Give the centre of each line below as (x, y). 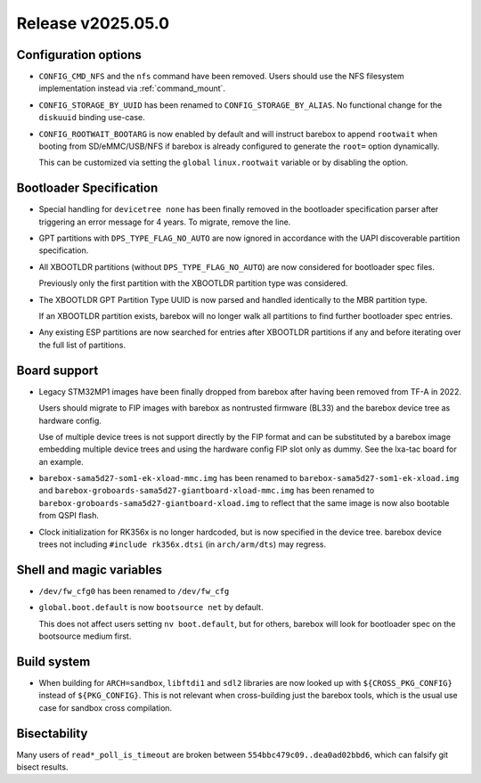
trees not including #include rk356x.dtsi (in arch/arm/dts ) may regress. (183, 544)
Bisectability (52, 734)
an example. (61, 461)
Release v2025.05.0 (93, 23)
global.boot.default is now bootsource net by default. (151, 608)
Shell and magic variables (90, 570)
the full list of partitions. (82, 345)
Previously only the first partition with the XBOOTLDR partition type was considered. (193, 283)
